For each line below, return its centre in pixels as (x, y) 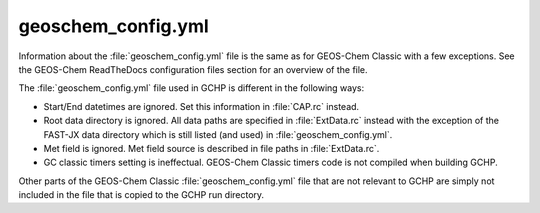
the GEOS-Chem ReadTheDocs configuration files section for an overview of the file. (193, 69)
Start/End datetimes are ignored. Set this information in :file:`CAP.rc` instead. (201, 106)
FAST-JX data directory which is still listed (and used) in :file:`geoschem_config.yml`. (218, 134)
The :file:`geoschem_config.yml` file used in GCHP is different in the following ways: (191, 88)
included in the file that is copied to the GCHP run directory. (141, 195)
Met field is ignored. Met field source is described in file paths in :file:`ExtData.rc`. (211, 148)
